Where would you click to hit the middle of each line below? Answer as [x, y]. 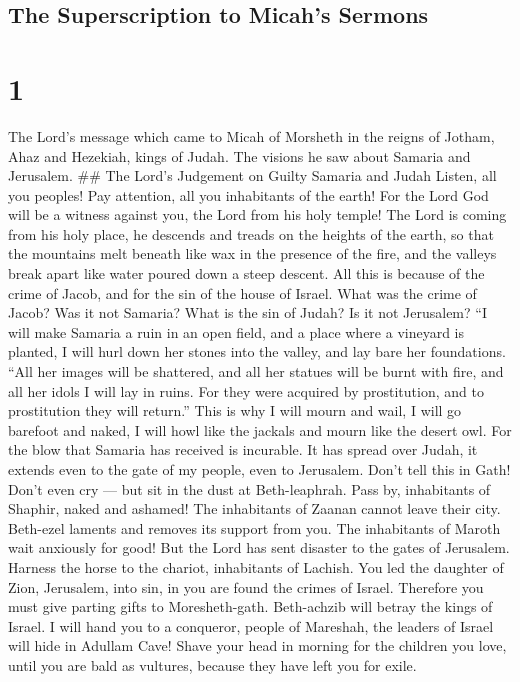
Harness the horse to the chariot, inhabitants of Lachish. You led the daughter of [256, 566]
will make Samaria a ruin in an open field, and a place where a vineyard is [236, 331]
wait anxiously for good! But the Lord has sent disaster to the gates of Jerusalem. [259, 547]
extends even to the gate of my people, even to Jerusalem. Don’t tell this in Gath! [259, 469]
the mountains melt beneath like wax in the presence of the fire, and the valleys [252, 253]
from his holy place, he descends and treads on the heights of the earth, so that [251, 233]
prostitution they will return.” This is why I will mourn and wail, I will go [235, 410]
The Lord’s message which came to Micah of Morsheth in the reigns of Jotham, [251, 135]
